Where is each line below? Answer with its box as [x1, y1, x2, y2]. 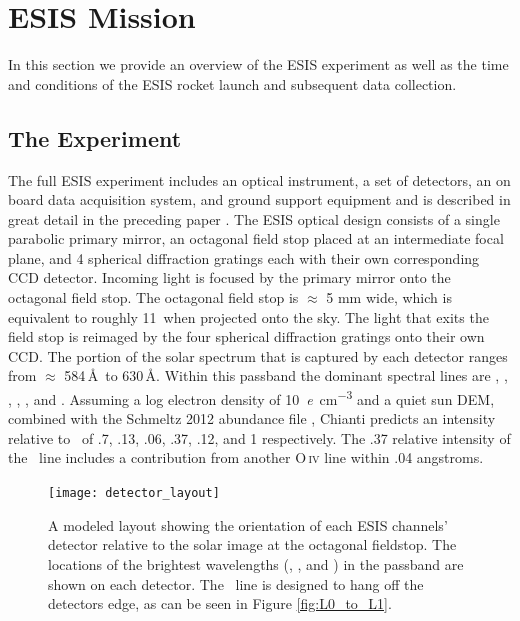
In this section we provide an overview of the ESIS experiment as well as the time [8, 54, 509, 75]
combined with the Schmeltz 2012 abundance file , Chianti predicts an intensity [8, 408, 496, 429]
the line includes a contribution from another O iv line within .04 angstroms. [8, 447, 484, 468]
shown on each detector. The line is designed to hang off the [48, 573, 424, 594]
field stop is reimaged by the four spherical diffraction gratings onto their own [8, 326, 485, 347]
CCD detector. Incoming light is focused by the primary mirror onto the [8, 267, 451, 288]
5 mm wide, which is [326, 287, 452, 308]
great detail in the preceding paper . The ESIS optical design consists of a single [8, 208, 500, 229]
